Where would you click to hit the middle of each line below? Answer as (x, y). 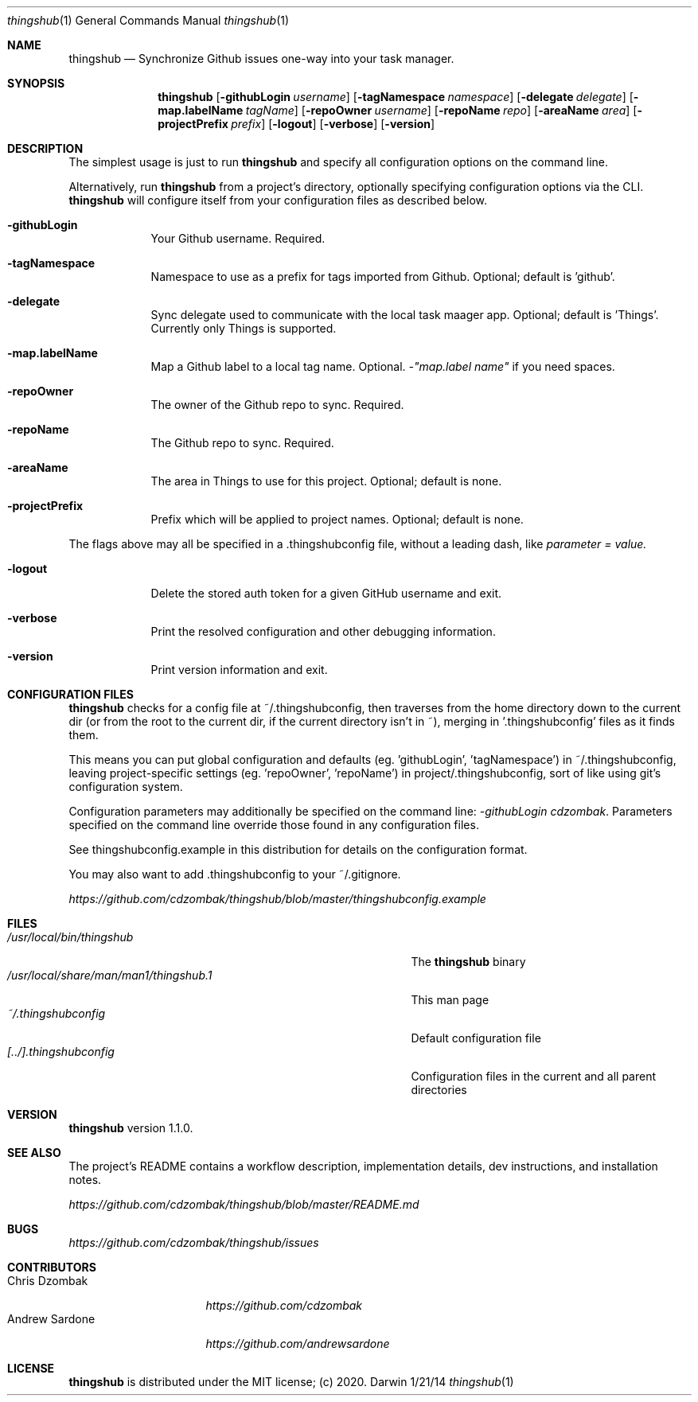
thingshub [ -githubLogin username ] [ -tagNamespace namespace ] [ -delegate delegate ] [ (396, 97)
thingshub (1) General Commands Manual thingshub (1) (148, 20)
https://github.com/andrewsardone (298, 1344)
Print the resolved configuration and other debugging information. (323, 631)
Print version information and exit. (239, 670)
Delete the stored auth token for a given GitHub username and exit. (326, 593)
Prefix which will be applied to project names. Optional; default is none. (337, 519)
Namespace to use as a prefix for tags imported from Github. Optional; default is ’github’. (383, 277)
